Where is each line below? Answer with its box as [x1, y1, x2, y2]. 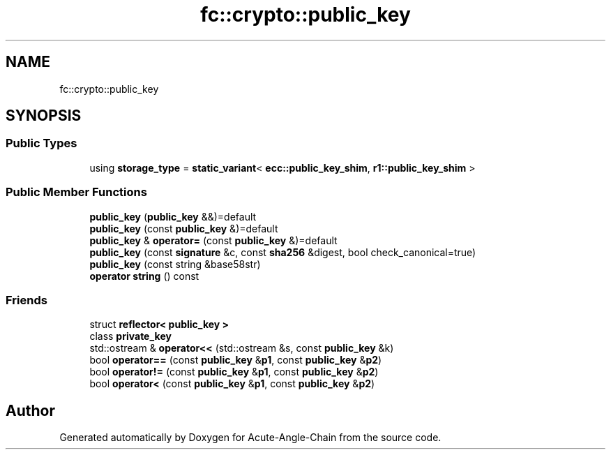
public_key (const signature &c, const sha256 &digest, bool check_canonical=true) [89, 246, 476, 258]
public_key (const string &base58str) [89, 258, 261, 270]
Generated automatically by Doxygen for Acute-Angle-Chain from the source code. [59, 431, 442, 444]
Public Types [6, 136, 77, 151]
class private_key [89, 330, 172, 343]
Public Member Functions [6, 185, 147, 200]
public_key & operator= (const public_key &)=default [89, 234, 338, 246]
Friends [6, 292, 47, 307]
